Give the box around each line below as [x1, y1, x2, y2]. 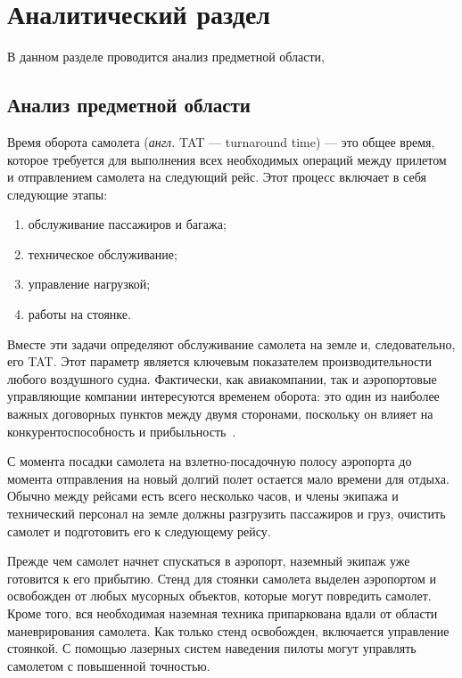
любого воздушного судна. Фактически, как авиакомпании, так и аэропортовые [7, 369, 437, 388]
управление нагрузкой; [28, 274, 151, 293]
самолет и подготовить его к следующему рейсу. [7, 521, 271, 540]
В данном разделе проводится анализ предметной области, [7, 47, 325, 66]
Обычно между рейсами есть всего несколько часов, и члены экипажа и [7, 486, 399, 505]
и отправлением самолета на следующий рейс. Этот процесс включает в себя [7, 167, 426, 186]
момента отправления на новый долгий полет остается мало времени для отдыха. [7, 469, 450, 487]
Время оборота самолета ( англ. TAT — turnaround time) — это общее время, [7, 132, 435, 151]
